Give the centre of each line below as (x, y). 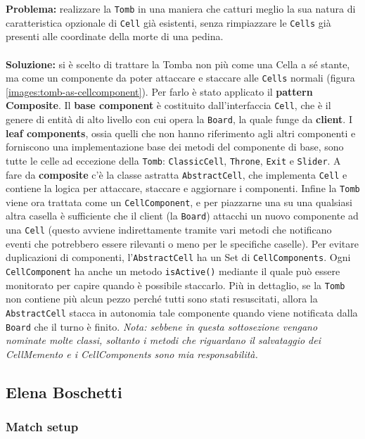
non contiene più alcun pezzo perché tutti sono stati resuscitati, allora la (162, 299)
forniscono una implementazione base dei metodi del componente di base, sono (175, 147)
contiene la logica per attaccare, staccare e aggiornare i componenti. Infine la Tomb (183, 188)
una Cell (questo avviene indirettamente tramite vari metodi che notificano (169, 230)
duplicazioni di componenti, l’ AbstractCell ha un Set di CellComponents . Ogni (178, 257)
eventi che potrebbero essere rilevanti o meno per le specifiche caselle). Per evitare (182, 243)
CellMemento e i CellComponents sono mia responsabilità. (132, 354)
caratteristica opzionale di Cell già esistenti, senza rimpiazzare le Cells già (168, 22)
